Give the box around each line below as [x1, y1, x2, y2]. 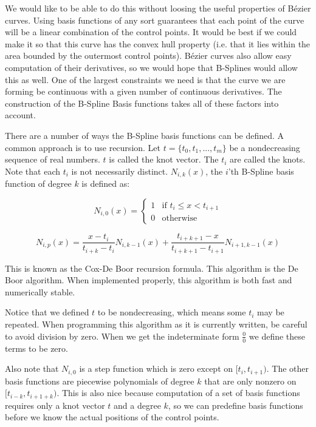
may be [257, 306, 284, 318]
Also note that [5, 362, 59, 375]
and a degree [114, 398, 161, 411]
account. [5, 109, 36, 121]
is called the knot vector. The [109, 153, 219, 166]
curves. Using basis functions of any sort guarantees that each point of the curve [5, 13, 304, 26]
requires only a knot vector [5, 398, 105, 411]
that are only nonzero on [204, 374, 297, 387]
